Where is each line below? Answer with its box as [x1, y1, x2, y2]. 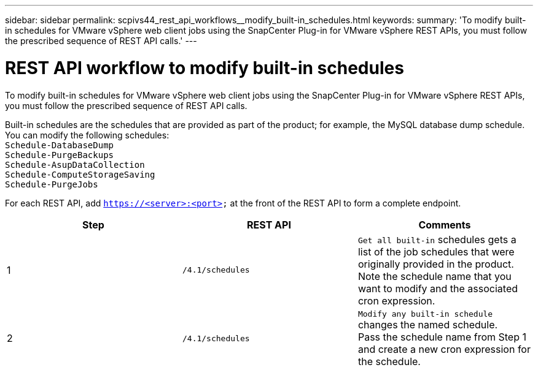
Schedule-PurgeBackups [5, 149, 114, 160]
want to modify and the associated [357, 282, 518, 295]
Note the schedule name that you [357, 270, 512, 282]
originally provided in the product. [357, 257, 514, 270]
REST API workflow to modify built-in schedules [5, 57, 404, 78]
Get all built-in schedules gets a [357, 233, 517, 246]
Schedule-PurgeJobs [5, 179, 98, 189]
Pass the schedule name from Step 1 [357, 330, 526, 343]
